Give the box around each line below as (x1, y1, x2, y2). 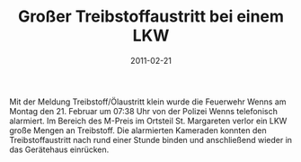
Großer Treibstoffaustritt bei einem (17, 6, 285, 27)
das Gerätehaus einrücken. (9, 144, 110, 155)
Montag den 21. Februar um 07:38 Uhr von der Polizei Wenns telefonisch (9, 105, 279, 116)
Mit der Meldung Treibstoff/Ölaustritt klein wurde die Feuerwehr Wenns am (9, 96, 287, 107)
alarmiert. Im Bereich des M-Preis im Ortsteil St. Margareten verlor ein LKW (9, 115, 288, 126)
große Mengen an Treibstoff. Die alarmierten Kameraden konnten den (9, 124, 267, 136)
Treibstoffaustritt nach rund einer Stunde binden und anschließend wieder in (9, 134, 293, 145)
